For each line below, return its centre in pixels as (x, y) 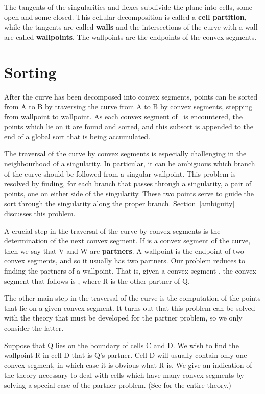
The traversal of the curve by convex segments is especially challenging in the (125, 153)
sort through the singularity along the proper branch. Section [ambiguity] (119, 203)
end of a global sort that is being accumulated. (77, 136)
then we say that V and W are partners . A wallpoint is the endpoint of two (124, 250)
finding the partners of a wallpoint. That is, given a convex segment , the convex (130, 270)
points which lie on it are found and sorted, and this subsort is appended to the (129, 126)
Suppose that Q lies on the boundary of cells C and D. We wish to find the (122, 345)
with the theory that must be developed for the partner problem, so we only (123, 318)
